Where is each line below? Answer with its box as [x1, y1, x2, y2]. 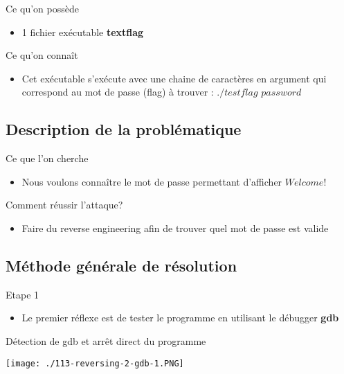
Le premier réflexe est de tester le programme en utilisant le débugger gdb [21, 310, 339, 325]
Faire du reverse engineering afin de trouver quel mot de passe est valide [21, 220, 329, 235]
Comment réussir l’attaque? [6, 197, 123, 212]
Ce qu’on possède [6, 1, 79, 15]
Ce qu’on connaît [6, 48, 78, 62]
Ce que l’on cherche [6, 151, 89, 166]
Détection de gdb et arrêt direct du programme [6, 333, 206, 348]
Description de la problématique [6, 118, 242, 140]
